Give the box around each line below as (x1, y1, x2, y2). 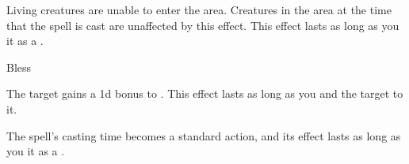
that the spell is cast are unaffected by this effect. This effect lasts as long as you (6, 17, 399, 33)
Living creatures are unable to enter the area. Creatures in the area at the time (6, 2, 392, 17)
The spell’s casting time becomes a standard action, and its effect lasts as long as (6, 127, 401, 143)
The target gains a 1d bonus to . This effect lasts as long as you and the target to (6, 85, 403, 102)
